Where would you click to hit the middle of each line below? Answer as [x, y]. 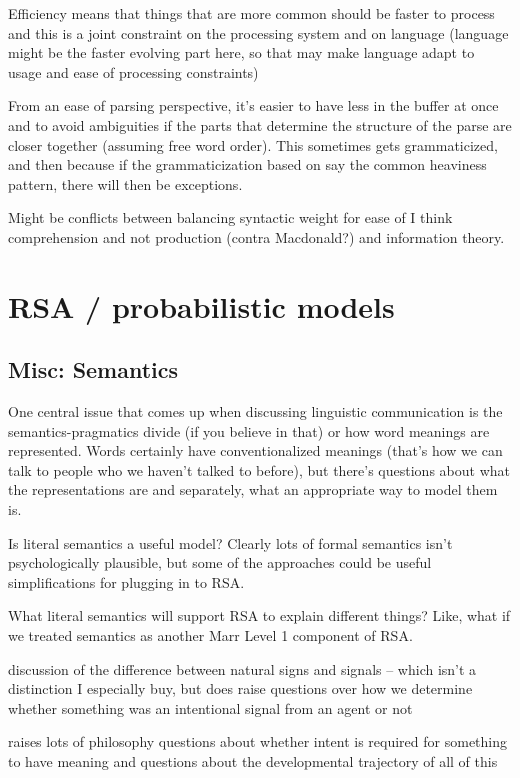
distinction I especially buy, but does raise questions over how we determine [240, 688]
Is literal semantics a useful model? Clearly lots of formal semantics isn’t [230, 542]
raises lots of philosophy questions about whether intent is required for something [257, 741]
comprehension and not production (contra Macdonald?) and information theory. [256, 236]
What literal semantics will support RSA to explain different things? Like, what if [259, 615]
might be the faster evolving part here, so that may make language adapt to [241, 52]
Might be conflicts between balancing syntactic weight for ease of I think [230, 217]
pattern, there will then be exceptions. [125, 183]
